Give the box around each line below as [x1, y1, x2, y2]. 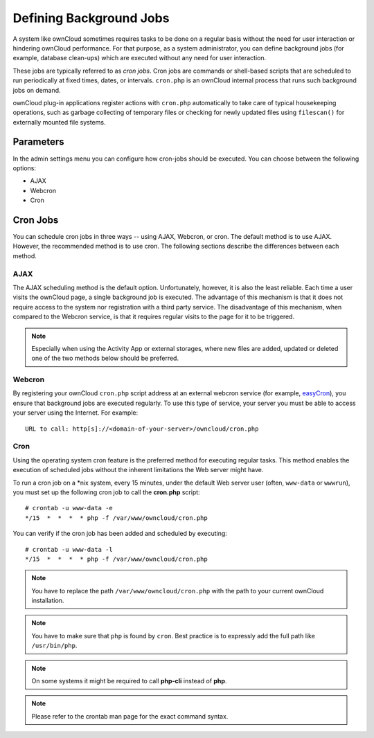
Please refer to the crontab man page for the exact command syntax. [31, 712, 229, 720]
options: [12, 163, 37, 172]
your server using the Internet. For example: [12, 408, 139, 417]
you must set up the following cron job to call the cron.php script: [12, 488, 200, 496]
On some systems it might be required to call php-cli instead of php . [31, 677, 227, 685]
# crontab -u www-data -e [25, 504, 114, 512]
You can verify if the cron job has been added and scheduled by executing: [12, 530, 228, 538]
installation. [31, 596, 64, 605]
